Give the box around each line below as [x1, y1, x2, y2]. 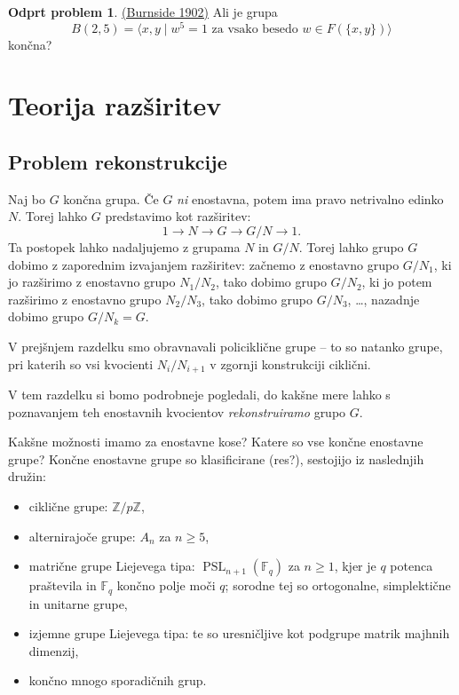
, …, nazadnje [347, 289, 420, 308]
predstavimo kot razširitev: [105, 207, 251, 225]
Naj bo [8, 189, 46, 208]
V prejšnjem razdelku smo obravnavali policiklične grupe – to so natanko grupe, [8, 337, 443, 355]
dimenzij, [28, 641, 79, 659]
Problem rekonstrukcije [8, 148, 227, 176]
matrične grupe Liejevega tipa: [28, 557, 195, 575]
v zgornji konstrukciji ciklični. [210, 354, 371, 373]
